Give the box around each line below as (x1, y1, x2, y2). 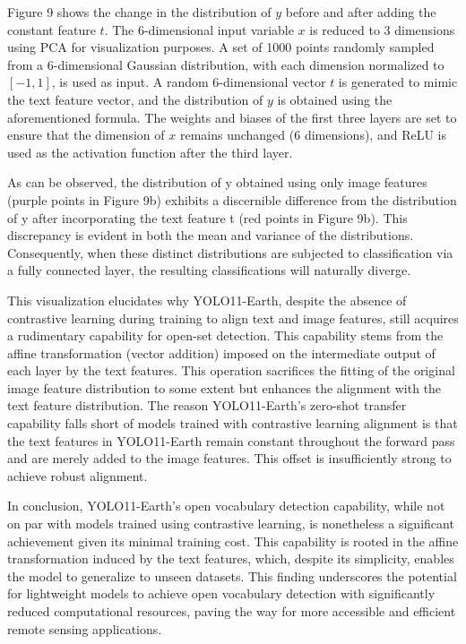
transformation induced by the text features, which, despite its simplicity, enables (7, 549, 454, 568)
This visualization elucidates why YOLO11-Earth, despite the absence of (7, 290, 407, 309)
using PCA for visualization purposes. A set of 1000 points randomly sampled (7, 38, 435, 56)
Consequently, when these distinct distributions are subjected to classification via (7, 243, 453, 262)
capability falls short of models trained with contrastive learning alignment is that (7, 414, 458, 433)
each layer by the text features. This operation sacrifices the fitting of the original (7, 361, 455, 380)
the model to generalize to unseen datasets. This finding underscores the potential (7, 566, 457, 585)
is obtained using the (277, 90, 393, 108)
